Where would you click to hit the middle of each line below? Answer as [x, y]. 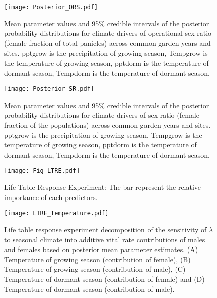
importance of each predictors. [51, 197]
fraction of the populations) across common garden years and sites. [107, 125]
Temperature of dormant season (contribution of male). [89, 289]
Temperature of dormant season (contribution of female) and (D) [104, 279]
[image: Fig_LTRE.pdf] [42, 171]
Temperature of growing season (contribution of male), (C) [95, 269]
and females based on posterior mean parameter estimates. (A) [101, 249]
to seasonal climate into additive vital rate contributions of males [105, 239]
